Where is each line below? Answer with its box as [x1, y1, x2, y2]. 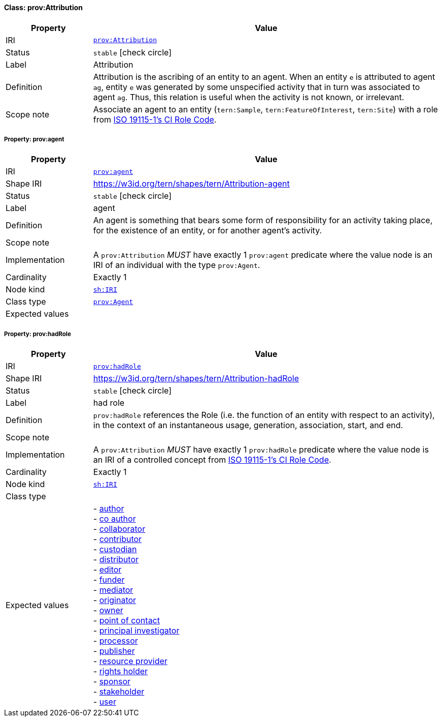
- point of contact [93, 615, 160, 626]
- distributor [93, 554, 139, 565]
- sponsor [93, 676, 131, 687]
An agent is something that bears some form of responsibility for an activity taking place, [93, 215, 433, 226]
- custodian [93, 544, 137, 555]
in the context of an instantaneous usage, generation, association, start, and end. [93, 420, 403, 431]
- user [93, 697, 116, 707]
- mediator [93, 585, 133, 595]
